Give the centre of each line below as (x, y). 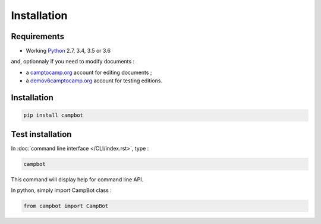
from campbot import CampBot (66, 206)
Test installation (41, 134)
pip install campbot (53, 115)
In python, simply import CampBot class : (62, 190)
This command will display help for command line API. (77, 179)
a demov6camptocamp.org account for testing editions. (94, 81)
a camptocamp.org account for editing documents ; (89, 72)
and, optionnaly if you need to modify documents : (73, 62)
